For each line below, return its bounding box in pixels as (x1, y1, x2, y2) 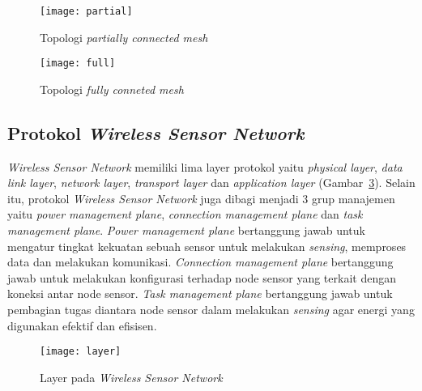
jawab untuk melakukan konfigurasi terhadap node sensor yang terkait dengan (7, 269, 396, 286)
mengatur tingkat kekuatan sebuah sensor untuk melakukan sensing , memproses (7, 237, 407, 254)
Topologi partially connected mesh (40, 28, 208, 45)
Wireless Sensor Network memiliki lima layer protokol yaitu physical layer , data (7, 158, 403, 175)
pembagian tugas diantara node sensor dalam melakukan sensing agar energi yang (7, 301, 415, 318)
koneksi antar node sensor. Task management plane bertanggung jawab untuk (7, 285, 393, 302)
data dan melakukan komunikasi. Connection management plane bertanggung (7, 253, 394, 270)
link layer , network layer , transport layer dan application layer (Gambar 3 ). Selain (7, 174, 416, 191)
